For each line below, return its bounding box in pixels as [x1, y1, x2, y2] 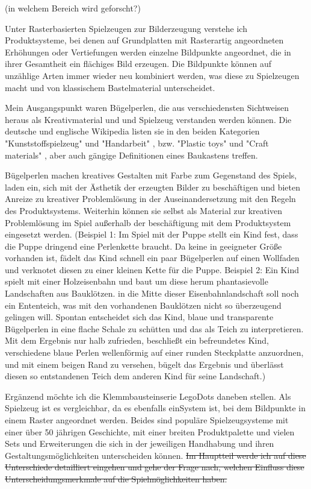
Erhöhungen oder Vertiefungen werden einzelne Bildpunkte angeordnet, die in [5, 45, 291, 58]
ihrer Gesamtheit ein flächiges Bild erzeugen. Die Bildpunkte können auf [5, 57, 272, 70]
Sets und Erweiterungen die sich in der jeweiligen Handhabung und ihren [5, 437, 274, 450]
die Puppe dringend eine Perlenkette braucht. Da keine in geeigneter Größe [5, 239, 282, 252]
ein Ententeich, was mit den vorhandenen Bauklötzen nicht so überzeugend [5, 298, 282, 311]
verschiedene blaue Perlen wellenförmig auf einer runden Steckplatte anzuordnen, [5, 346, 304, 359]
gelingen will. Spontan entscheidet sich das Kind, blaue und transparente [5, 311, 274, 323]
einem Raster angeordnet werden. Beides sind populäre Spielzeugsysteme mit [5, 414, 289, 426]
